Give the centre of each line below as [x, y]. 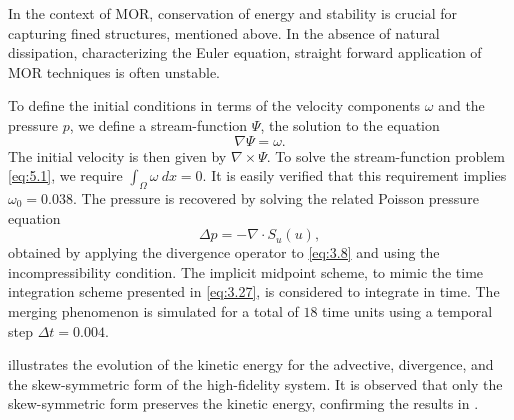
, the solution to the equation [350, 124]
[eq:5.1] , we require [65, 175]
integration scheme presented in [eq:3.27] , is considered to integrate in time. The [254, 291]
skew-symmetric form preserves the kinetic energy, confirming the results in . [243, 403]
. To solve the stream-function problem [385, 155]
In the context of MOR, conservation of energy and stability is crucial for [232, 13]
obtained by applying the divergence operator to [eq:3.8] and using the [224, 252]
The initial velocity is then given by [117, 155]
